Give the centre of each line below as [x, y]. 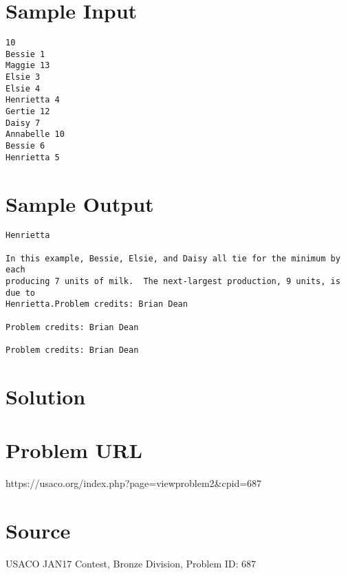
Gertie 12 [28, 112]
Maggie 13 [28, 66]
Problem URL [74, 450]
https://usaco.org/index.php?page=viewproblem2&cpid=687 [134, 483]
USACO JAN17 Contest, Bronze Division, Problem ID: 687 [131, 563]
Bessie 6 [25, 146]
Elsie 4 [23, 88]
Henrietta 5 [33, 157]
